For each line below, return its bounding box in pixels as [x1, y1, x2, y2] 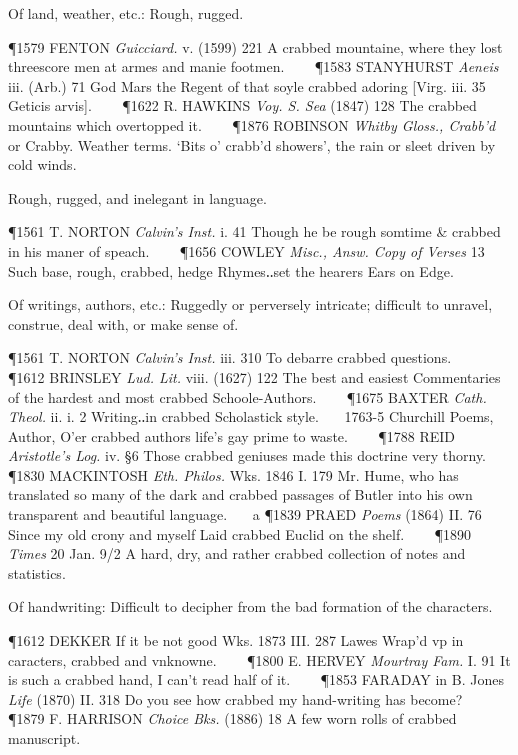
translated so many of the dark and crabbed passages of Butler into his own [8, 484, 473, 505]
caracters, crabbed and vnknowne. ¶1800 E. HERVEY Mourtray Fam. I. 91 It [8, 649, 511, 670]
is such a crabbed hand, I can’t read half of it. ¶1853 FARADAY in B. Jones [8, 669, 504, 690]
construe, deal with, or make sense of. [8, 313, 239, 334]
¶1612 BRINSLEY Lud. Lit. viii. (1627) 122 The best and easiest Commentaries [8, 366, 501, 387]
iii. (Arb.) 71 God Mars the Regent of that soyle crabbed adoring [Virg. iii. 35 [8, 75, 486, 96]
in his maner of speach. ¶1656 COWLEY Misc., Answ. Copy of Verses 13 [8, 240, 485, 261]
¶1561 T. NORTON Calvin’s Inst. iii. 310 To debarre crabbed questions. [8, 347, 452, 368]
